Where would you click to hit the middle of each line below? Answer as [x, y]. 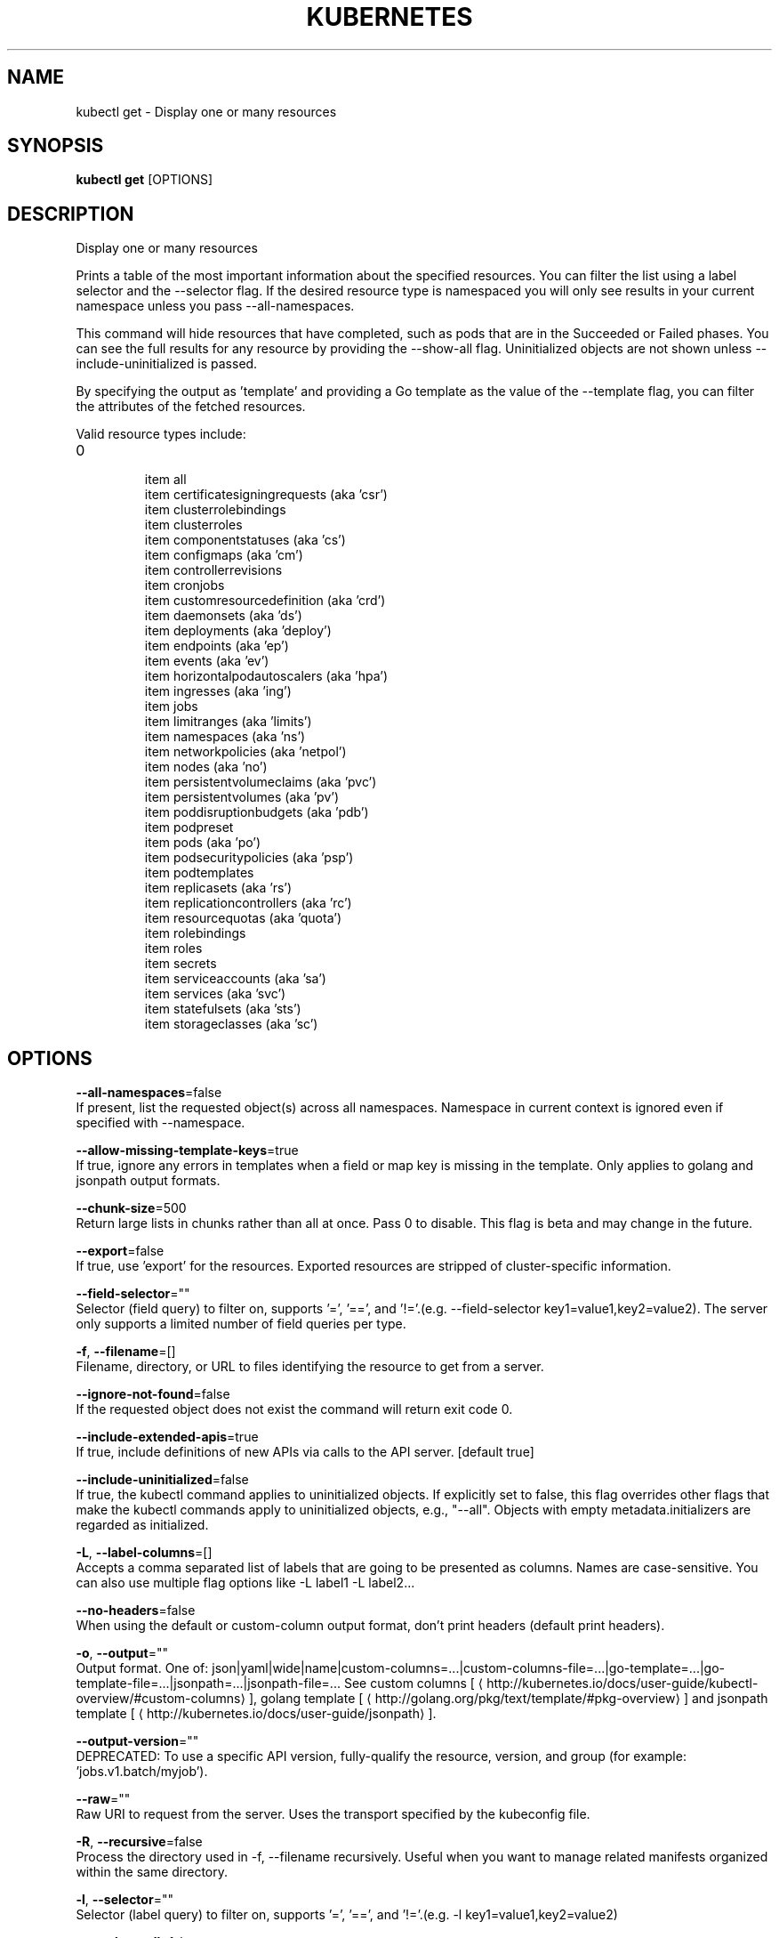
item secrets [181, 964]
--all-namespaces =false [149, 1093]
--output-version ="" [137, 1741]
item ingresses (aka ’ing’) [218, 691]
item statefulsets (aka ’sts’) [223, 1009]
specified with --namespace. [161, 1123]
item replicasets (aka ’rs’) [218, 888]
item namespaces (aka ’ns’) [225, 737]
